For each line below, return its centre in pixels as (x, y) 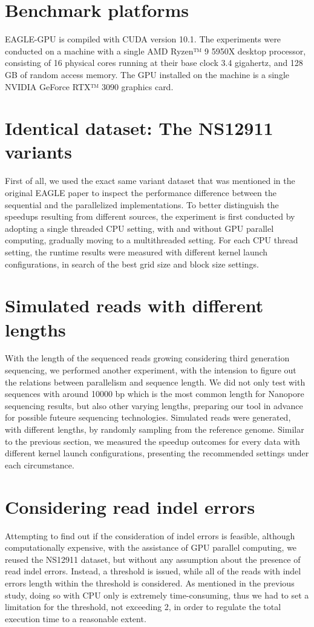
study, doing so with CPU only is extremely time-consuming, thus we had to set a (157, 595)
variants (38, 152)
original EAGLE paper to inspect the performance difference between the (141, 192)
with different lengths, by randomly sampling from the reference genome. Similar (155, 429)
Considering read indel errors (130, 506)
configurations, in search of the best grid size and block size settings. (132, 264)
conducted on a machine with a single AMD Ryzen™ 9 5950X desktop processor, (155, 51)
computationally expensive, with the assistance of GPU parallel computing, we (151, 547)
